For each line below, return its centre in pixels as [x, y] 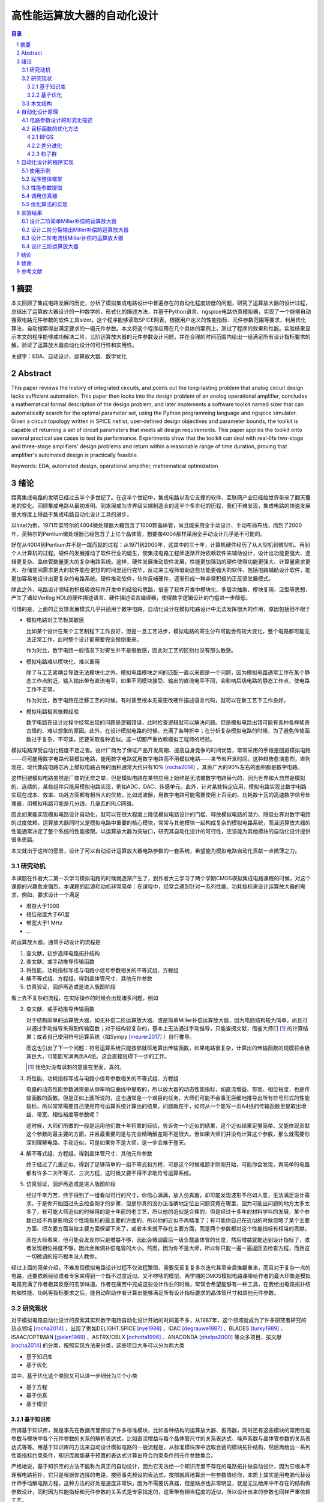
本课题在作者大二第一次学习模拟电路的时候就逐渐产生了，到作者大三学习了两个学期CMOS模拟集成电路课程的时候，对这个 [161, 878]
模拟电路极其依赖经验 [52, 711]
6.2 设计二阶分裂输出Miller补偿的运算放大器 [75, 230]
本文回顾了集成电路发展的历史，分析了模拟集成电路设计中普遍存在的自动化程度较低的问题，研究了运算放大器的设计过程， [161, 303]
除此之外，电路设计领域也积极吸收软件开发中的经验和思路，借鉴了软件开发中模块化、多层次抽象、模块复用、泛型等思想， [161, 589]
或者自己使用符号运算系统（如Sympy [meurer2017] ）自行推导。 [115, 1037]
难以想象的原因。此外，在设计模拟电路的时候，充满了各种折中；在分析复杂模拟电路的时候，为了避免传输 [176, 731]
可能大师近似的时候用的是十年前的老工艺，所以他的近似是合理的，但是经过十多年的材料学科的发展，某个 [176, 1212]
